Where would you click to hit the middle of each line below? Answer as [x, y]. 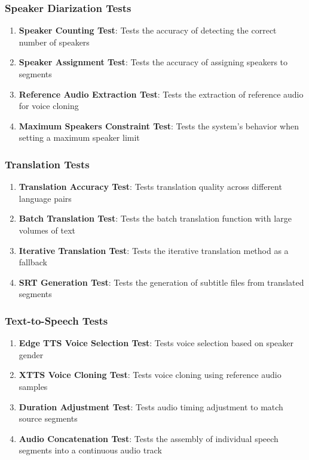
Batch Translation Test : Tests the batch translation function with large [155, 218]
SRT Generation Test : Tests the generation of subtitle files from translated [161, 282]
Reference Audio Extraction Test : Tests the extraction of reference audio [161, 94]
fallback [33, 262]
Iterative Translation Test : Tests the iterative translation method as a [154, 250]
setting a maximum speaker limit [79, 137]
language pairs [45, 198]
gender [31, 354]
